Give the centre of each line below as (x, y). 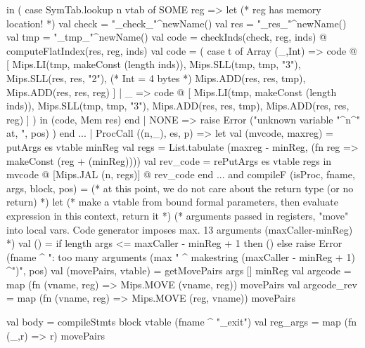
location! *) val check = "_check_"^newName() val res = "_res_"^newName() (177, 23)
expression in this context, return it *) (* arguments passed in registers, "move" (178, 215)
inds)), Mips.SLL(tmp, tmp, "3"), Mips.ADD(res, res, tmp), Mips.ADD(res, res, (178, 106)
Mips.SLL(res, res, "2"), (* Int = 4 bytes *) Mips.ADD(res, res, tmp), (156, 78)
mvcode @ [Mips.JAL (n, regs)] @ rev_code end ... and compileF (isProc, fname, (181, 174)
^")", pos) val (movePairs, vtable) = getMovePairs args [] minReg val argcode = (179, 270)
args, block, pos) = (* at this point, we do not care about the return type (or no (180, 188)
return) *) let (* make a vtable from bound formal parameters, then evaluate (173, 202)
